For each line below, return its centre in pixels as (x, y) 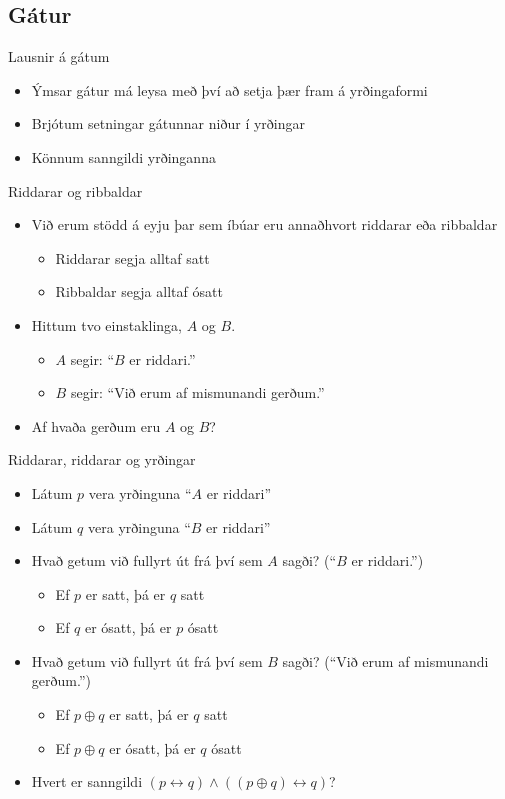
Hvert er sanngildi (87, 781)
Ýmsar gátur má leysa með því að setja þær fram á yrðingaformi (229, 89)
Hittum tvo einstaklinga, (107, 324)
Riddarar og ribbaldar (75, 190)
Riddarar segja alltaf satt (132, 257)
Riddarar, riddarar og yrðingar (102, 459)
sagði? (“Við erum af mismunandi (385, 660)
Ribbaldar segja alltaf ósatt (139, 291)
